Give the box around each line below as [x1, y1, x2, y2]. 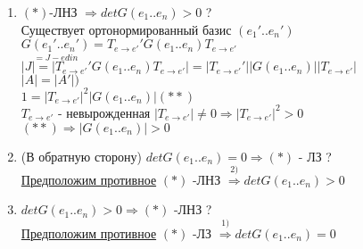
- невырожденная [57, 103, 151, 121]
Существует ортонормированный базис [21, 20, 232, 38]
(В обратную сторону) [21, 146, 143, 165]
